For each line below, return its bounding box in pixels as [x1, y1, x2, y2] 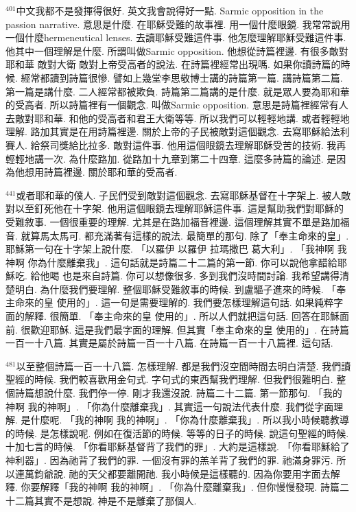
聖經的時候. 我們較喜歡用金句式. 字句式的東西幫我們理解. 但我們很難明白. [5, 372, 333, 386]
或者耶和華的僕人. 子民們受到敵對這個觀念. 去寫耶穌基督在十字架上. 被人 [16, 187, 342, 202]
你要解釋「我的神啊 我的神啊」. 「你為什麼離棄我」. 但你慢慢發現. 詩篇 [21, 480, 340, 494]
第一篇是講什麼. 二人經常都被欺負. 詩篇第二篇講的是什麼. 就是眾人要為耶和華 [5, 84, 350, 98]
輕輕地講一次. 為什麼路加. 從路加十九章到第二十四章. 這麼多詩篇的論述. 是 [5, 151, 337, 165]
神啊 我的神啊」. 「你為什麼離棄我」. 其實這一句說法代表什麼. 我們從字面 [5, 399, 334, 413]
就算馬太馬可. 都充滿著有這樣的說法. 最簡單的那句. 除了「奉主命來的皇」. [21, 228, 349, 242]
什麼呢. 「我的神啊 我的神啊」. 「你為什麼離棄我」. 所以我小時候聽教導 [30, 412, 349, 427]
